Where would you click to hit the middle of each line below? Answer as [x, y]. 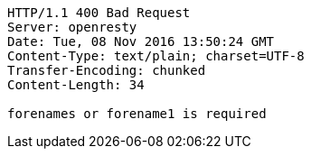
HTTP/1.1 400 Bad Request [99, 13]
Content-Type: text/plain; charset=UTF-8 [156, 56]
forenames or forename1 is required [137, 114]
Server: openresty [72, 27]
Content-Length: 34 [76, 85]
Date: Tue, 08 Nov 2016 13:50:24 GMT [141, 41]
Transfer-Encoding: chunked [107, 70]
